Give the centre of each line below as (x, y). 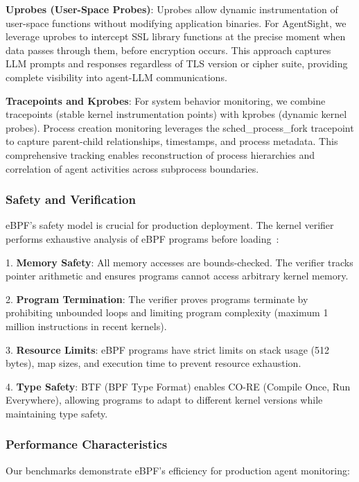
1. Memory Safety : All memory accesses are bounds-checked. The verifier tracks (179, 262)
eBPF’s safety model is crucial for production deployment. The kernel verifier (170, 225)
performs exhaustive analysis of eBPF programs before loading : (142, 238)
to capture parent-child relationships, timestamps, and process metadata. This (172, 141)
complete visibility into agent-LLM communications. (116, 77)
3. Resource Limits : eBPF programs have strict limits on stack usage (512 (167, 349)
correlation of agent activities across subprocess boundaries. (132, 168)
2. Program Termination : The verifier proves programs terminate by (157, 299)
